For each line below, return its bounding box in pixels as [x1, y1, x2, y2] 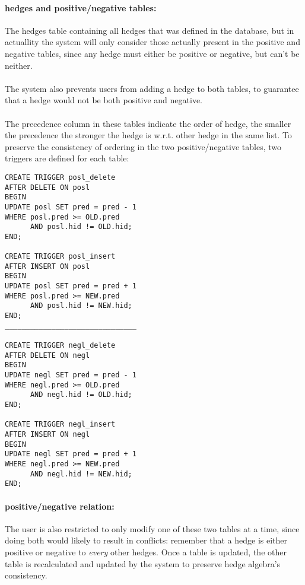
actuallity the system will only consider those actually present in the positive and [5, 36, 300, 48]
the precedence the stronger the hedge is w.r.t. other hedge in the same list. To [5, 129, 292, 141]
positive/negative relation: [5, 500, 115, 512]
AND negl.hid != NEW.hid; [30, 469, 132, 478]
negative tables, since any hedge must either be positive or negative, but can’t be [5, 47, 300, 59]
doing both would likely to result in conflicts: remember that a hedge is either [5, 534, 287, 546]
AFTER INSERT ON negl [5, 430, 90, 438]
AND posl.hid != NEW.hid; [30, 301, 132, 310]
